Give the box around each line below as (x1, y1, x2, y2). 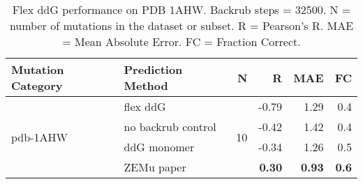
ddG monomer (124, 139, 195, 155)
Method (124, 77, 168, 93)
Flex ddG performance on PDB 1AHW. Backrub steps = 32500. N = (12, 1, 351, 17)
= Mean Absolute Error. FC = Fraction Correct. (62, 33, 301, 49)
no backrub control (124, 118, 216, 135)
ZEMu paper (124, 159, 186, 175)
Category (11, 77, 63, 93)
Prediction (124, 61, 183, 77)
